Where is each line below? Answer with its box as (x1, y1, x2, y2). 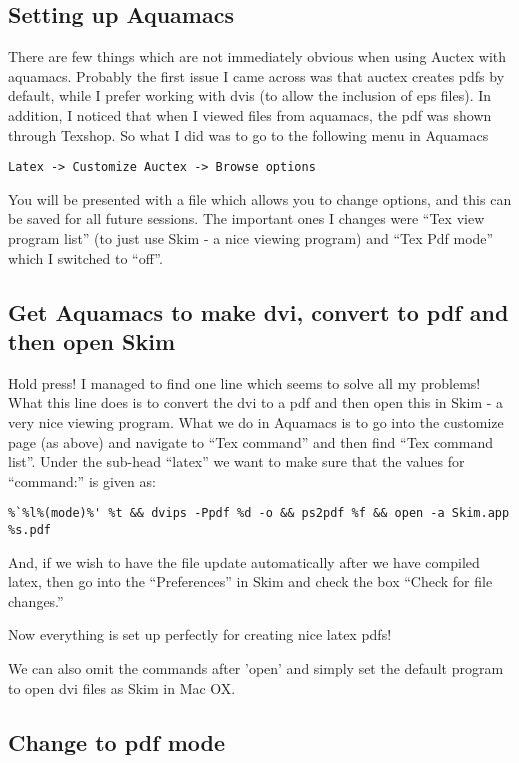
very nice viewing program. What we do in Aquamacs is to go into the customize (8, 411, 504, 432)
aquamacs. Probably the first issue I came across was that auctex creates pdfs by (8, 65, 505, 86)
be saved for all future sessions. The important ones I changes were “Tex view (8, 208, 485, 229)
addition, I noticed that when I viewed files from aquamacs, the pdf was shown (8, 104, 492, 125)
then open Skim (8, 325, 176, 356)
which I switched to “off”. (8, 247, 163, 268)
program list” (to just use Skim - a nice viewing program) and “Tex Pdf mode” (8, 228, 494, 249)
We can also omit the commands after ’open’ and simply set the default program (8, 658, 504, 679)
